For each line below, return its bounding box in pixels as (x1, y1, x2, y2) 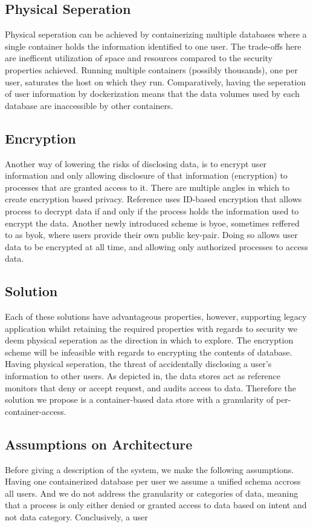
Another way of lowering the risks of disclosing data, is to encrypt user (5, 157, 267, 170)
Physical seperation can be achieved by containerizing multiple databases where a (5, 28, 307, 41)
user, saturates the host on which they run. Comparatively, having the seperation (5, 75, 306, 88)
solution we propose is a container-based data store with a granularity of (5, 393, 274, 406)
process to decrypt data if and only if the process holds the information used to (5, 204, 299, 217)
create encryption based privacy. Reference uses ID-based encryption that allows (5, 193, 302, 205)
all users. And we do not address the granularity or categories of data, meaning (5, 486, 298, 499)
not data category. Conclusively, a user (5, 511, 148, 523)
